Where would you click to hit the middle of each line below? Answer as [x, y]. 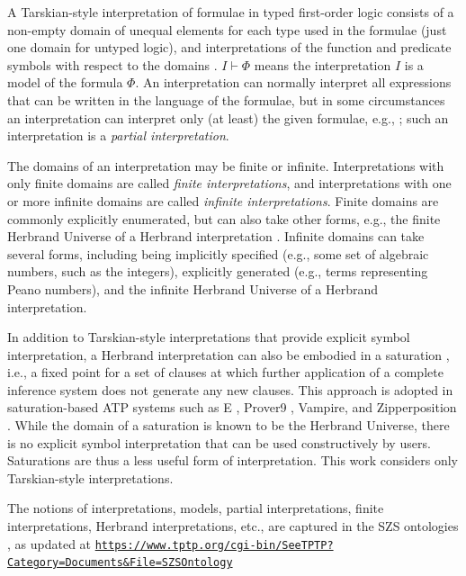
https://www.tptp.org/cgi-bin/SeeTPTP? [214, 545]
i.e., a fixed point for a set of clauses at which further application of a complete [225, 372]
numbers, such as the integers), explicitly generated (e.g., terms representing [218, 271]
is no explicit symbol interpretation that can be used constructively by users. [219, 442]
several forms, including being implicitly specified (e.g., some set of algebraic [218, 253]
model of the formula [65, 82]
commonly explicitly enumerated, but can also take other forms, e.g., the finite [224, 218]
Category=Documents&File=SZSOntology [120, 563]
